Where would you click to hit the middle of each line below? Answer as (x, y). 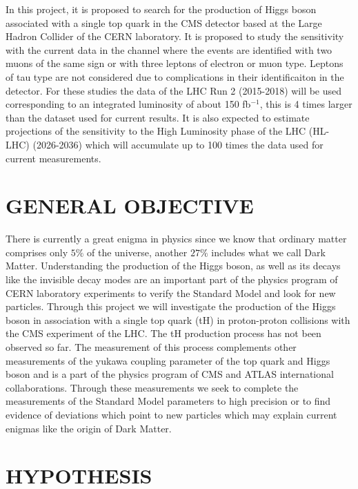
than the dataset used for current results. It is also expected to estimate (158, 117)
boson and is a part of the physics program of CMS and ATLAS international (170, 374)
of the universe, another (137, 252)
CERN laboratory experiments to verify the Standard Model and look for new (171, 293)
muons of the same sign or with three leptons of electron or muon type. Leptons (175, 63)
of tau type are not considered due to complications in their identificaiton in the (175, 76)
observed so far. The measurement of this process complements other (151, 347)
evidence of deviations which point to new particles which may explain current (171, 414)
